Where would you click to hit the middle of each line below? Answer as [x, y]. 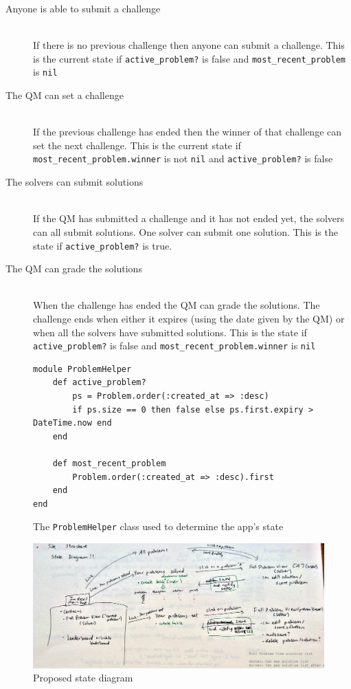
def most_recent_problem [109, 463]
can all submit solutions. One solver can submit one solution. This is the [185, 231]
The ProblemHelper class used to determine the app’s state [158, 526]
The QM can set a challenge [65, 95]
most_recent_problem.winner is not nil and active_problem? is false [183, 158]
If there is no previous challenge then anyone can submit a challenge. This [189, 45]
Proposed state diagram [83, 678]
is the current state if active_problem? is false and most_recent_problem [189, 58]
